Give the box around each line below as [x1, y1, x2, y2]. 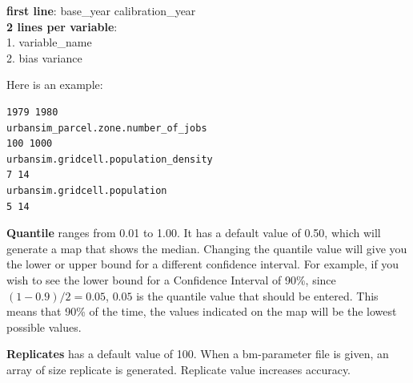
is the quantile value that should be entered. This [136, 287, 379, 304]
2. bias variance [6, 49, 82, 66]
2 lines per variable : [6, 18, 118, 34]
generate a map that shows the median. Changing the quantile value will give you [6, 240, 407, 256]
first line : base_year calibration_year [6, 2, 196, 18]
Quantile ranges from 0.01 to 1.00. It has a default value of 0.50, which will [6, 224, 381, 241]
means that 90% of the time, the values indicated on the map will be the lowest [6, 303, 397, 320]
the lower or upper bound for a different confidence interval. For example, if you [6, 256, 399, 272]
